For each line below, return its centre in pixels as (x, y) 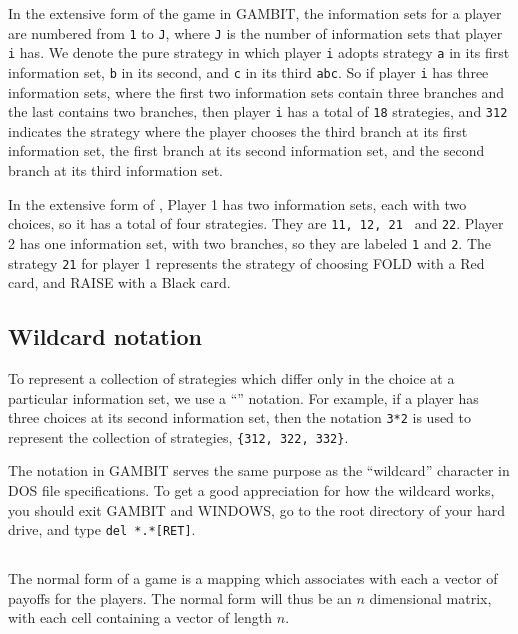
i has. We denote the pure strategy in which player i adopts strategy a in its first (259, 52)
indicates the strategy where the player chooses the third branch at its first (238, 130)
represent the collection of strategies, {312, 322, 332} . (178, 436)
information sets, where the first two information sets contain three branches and (256, 91)
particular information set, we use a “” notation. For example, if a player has (243, 397)
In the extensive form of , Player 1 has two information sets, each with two (237, 203)
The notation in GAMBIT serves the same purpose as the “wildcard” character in (259, 470)
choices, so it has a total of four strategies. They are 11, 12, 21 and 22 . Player (256, 223)
